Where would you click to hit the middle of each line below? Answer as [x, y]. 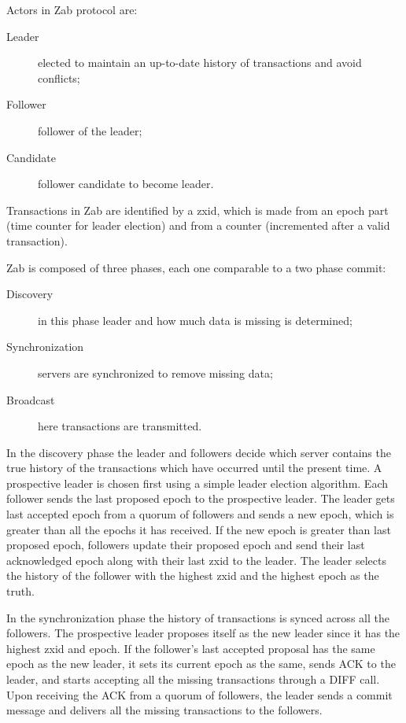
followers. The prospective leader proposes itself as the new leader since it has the [203, 633]
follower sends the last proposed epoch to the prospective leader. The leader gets [201, 498]
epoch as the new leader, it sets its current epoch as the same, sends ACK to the [201, 664]
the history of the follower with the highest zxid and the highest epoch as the [193, 575]
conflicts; [59, 77]
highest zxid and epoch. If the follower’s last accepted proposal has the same [191, 648]
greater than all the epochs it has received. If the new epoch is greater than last [199, 529]
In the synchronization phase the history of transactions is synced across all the [198, 617]
